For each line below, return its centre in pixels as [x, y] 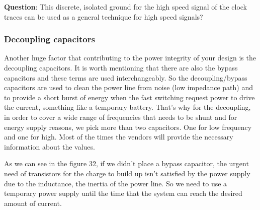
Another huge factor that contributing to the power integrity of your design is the [130, 58]
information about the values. [50, 146]
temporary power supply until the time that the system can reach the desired [123, 193]
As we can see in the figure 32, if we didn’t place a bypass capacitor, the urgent [126, 163]
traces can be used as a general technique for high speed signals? [104, 16]
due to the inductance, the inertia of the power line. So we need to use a [116, 183]
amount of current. [33, 203]
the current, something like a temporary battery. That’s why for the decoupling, [127, 107]
